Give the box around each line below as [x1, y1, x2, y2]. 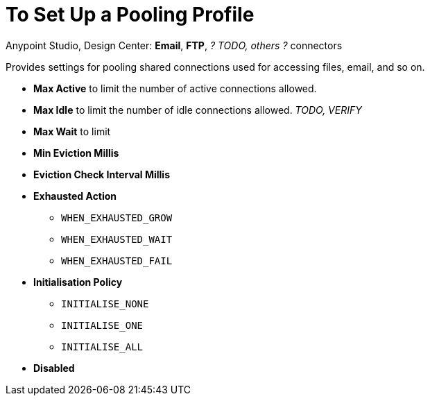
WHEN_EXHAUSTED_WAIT [61, 233, 173, 245]
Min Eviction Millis [33, 146, 119, 159]
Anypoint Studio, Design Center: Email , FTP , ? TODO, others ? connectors [6, 39, 343, 51]
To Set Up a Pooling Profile [6, 3, 255, 26]
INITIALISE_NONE [61, 298, 149, 309]
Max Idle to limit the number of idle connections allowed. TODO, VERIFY [33, 103, 362, 116]
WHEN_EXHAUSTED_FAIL [61, 255, 173, 266]
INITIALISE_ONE [61, 319, 144, 331]
